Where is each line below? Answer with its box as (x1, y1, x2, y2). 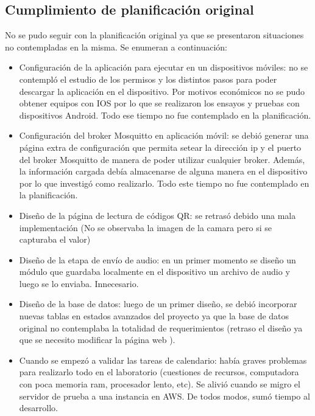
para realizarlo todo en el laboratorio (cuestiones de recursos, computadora (19, 366, 299, 378)
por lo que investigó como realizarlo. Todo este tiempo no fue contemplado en (19, 176, 310, 189)
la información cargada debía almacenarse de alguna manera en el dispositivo (19, 165, 308, 178)
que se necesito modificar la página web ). (19, 333, 175, 346)
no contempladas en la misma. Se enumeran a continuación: (5, 40, 227, 53)
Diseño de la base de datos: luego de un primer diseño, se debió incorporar (19, 297, 297, 310)
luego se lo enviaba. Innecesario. (19, 277, 139, 289)
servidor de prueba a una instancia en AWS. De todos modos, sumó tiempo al (19, 389, 310, 402)
